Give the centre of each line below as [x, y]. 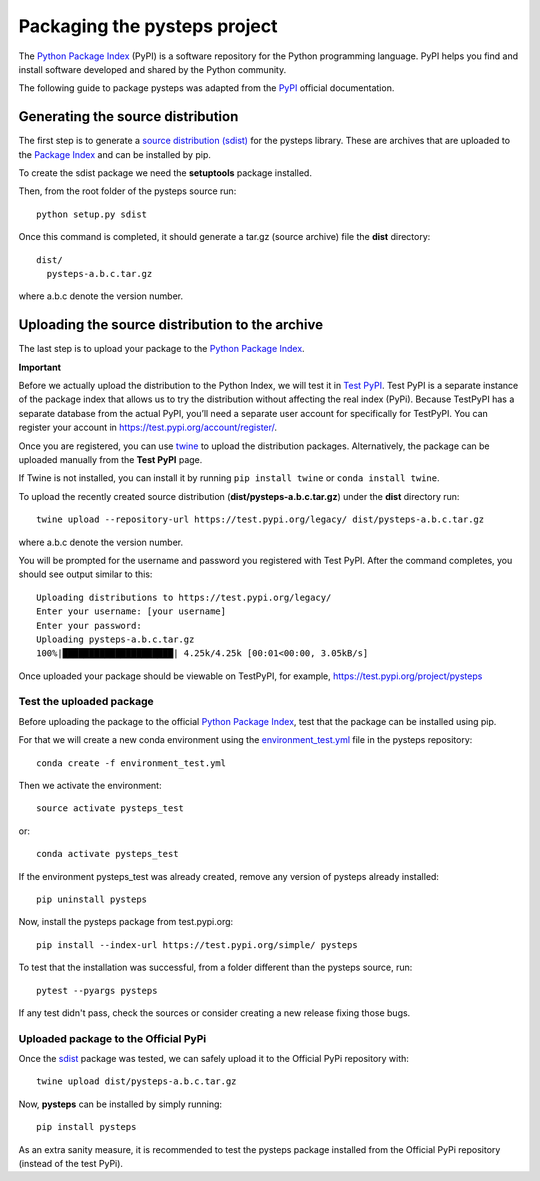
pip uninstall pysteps [92, 899]
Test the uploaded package [86, 702]
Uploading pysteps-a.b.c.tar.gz [115, 639]
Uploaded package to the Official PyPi [112, 1038]
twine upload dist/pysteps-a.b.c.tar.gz [136, 1081]
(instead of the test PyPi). [71, 1163]
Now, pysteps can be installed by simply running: [120, 1104]
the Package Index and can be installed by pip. [115, 154]
